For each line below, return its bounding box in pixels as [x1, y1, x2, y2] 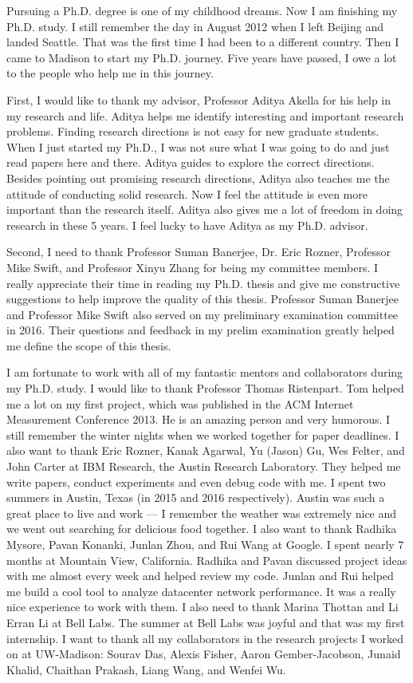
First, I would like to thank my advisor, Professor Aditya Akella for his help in [6, 91, 391, 108]
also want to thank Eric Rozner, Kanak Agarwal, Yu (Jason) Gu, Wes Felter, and [6, 442, 405, 459]
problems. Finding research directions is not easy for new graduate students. [6, 123, 380, 140]
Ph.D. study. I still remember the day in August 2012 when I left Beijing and [6, 18, 384, 34]
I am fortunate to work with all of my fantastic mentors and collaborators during [6, 364, 403, 381]
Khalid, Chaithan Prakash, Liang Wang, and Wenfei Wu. [6, 661, 286, 677]
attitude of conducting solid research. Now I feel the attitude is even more [6, 185, 368, 202]
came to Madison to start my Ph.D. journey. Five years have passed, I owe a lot [6, 49, 397, 65]
